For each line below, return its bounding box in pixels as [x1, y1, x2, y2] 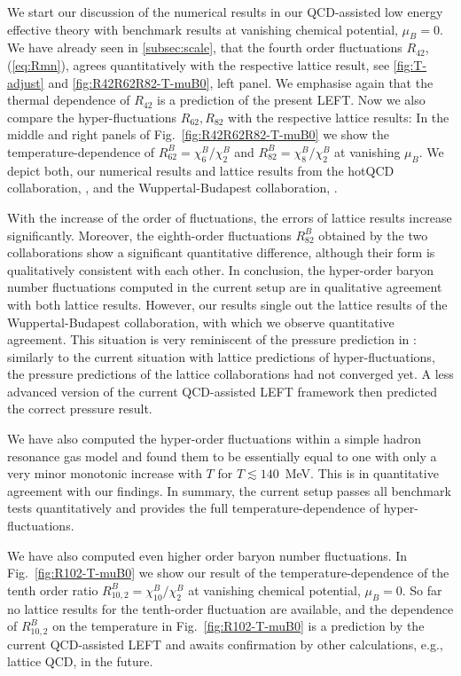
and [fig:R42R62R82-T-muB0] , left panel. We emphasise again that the [48, 73, 434, 91]
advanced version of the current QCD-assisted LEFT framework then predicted [7, 381, 438, 400]
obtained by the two [318, 225, 428, 244]
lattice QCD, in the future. [7, 652, 153, 671]
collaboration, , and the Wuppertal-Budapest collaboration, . [7, 178, 338, 197]
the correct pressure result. [7, 399, 152, 418]
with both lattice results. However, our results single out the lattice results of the [7, 295, 448, 313]
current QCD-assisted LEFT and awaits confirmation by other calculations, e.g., [7, 634, 443, 653]
